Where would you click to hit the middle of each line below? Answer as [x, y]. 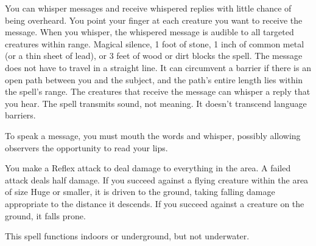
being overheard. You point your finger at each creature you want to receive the [154, 20]
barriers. [20, 115]
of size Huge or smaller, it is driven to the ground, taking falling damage [140, 192]
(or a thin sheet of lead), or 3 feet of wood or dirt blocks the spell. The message [154, 56]
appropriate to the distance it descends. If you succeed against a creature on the [155, 203]
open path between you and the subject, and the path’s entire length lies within [154, 79]
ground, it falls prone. [45, 215]
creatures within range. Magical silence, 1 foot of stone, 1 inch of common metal [155, 43]
